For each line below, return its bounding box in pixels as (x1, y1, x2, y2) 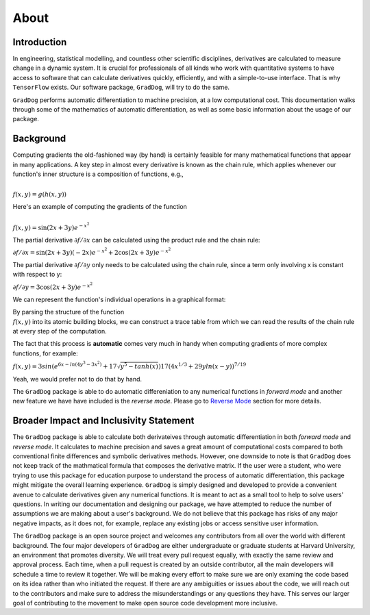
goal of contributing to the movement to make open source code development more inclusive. (12, 599, 278, 607)
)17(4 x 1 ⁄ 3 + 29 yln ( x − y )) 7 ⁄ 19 (158, 361, 247, 370)
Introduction (12, 36, 67, 48)
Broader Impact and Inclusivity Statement (12, 415, 195, 427)
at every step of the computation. (12, 327, 107, 335)
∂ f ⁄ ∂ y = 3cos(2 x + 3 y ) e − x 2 (12, 281, 92, 291)
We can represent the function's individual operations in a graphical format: (12, 295, 226, 303)
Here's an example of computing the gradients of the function (12, 202, 188, 210)
